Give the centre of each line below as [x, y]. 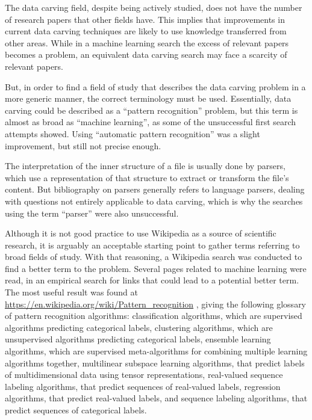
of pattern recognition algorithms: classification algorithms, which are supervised [154, 316]
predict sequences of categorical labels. [76, 410]
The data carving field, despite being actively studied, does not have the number [154, 7]
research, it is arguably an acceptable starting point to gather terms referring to [152, 245]
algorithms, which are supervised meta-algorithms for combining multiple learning [156, 351]
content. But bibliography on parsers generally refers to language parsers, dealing [155, 189]
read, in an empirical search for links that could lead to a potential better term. [152, 280]
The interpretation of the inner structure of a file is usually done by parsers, [145, 166]
